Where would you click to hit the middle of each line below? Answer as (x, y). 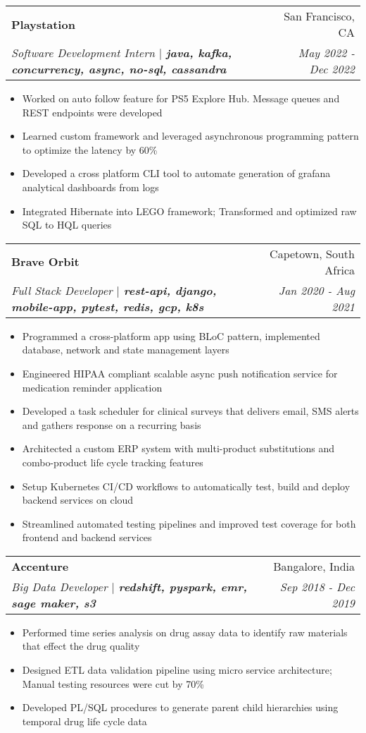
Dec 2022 (332, 69)
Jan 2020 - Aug (316, 290)
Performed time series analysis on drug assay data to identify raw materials (185, 632)
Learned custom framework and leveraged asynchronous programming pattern (190, 136)
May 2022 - (326, 53)
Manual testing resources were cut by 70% (113, 683)
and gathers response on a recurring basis (112, 424)
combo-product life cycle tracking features (113, 462)
